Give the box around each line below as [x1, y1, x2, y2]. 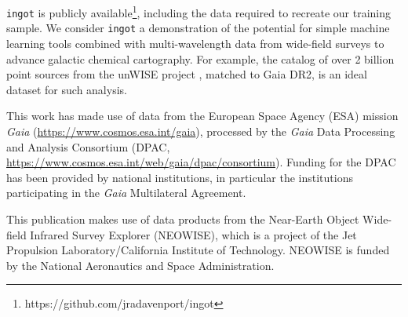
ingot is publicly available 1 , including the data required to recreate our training [6, 2, 392, 20]
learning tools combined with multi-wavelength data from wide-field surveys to [6, 35, 384, 51]
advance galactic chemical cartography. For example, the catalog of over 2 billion [6, 50, 395, 67]
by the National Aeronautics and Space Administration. [6, 257, 275, 273]
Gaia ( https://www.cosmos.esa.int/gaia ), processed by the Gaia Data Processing [6, 122, 395, 139]
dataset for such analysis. [6, 81, 127, 97]
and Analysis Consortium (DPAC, [6, 138, 170, 155]
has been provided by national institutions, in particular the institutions [6, 169, 353, 185]
